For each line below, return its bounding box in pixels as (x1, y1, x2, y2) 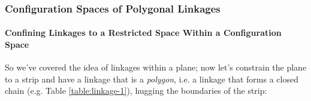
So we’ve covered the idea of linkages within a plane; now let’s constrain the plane (5, 61, 307, 74)
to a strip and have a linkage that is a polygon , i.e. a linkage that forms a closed (5, 72, 298, 85)
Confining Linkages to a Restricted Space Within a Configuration (5, 26, 282, 39)
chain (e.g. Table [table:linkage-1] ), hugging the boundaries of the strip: (5, 84, 267, 97)
